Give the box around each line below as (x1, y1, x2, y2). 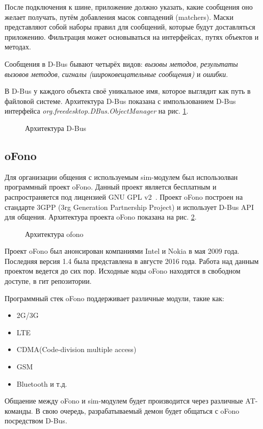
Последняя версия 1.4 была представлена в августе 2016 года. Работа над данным (5, 255, 259, 266)
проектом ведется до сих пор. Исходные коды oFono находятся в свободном (5, 265, 241, 276)
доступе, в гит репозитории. (5, 276, 92, 286)
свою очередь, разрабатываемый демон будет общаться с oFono (42, 405, 240, 416)
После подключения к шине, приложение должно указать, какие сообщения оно (5, 2, 253, 12)
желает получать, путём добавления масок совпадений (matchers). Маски (5, 11, 233, 22)
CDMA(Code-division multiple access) (16, 344, 137, 355)
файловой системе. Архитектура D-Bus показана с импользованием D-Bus (5, 95, 236, 106)
